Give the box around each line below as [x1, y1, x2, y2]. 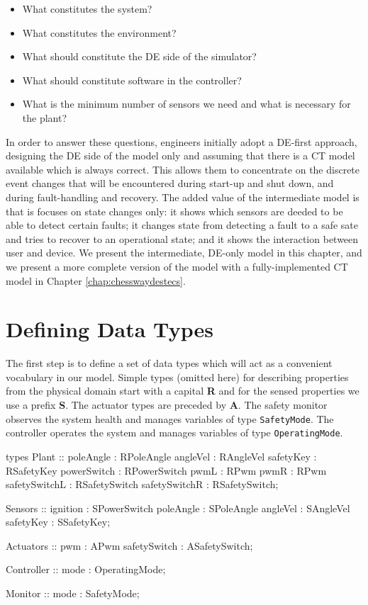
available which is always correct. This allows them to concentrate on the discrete [6, 162, 360, 176]
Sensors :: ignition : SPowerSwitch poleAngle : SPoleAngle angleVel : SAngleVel [6, 500, 350, 515]
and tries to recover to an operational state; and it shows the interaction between [6, 231, 359, 246]
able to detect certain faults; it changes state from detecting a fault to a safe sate [6, 217, 359, 232]
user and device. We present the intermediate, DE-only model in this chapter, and [6, 245, 362, 260]
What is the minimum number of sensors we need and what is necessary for [22, 96, 351, 111]
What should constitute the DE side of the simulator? [22, 49, 257, 64]
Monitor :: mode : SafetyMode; [6, 586, 140, 601]
